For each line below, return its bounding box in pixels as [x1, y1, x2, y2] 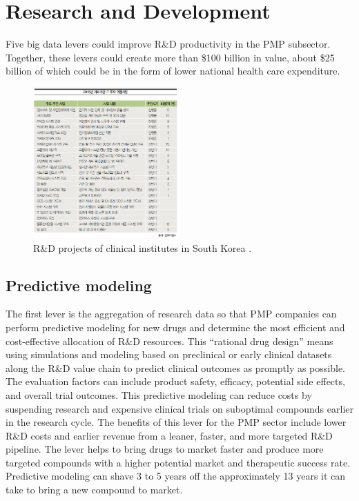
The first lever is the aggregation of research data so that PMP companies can [6, 306, 337, 321]
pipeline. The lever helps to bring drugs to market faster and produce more [6, 442, 324, 456]
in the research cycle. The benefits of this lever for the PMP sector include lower [6, 415, 347, 429]
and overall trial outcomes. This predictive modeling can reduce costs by [6, 387, 312, 402]
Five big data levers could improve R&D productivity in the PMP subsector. [6, 37, 331, 51]
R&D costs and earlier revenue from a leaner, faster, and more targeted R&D [6, 428, 333, 442]
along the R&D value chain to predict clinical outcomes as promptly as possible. [6, 360, 345, 375]
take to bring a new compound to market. [6, 482, 183, 497]
